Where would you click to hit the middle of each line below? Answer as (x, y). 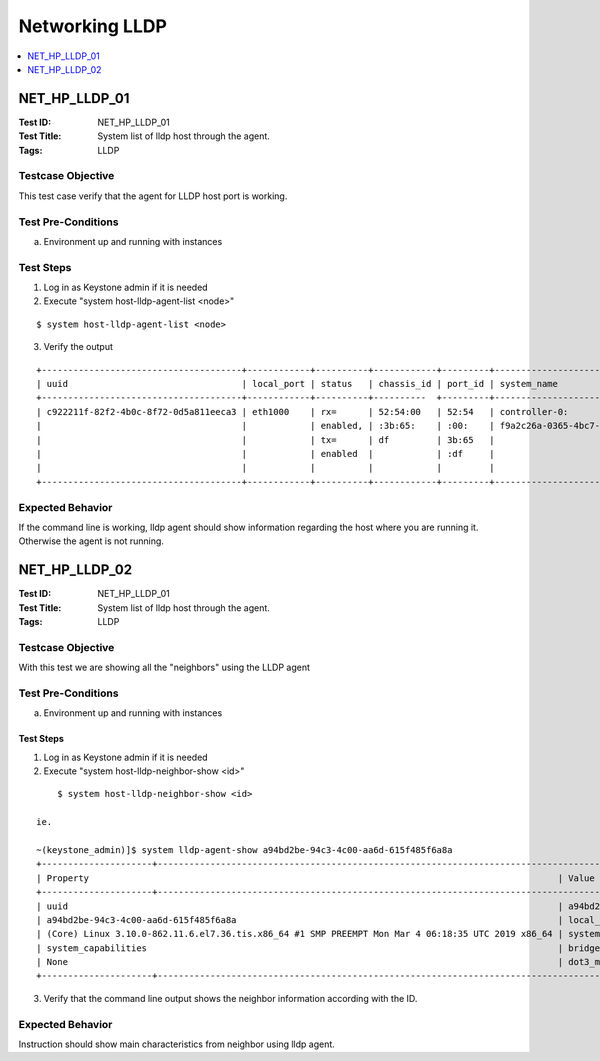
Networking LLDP (92, 26)
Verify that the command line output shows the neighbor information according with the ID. (230, 998)
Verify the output (78, 347)
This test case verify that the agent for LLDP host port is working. (153, 196)
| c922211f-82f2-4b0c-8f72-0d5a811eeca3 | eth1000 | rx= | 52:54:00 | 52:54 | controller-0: (302, 411)
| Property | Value (315, 878)
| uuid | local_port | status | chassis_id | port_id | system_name (297, 383)
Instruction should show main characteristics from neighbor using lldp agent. (176, 1044)
